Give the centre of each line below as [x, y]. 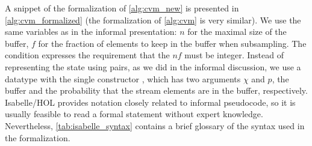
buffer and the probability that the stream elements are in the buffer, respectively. [156, 90]
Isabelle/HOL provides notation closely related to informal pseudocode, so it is [150, 102]
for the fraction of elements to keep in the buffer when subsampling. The [172, 43]
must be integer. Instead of [234, 55]
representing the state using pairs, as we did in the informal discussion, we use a [153, 66]
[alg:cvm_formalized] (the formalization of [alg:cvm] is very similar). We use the [153, 20]
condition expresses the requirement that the [87, 55]
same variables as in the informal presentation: [91, 32]
